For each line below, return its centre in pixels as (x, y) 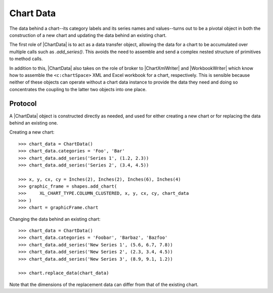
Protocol (23, 104)
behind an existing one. (34, 123)
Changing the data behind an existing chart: (55, 219)
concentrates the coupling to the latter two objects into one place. (78, 89)
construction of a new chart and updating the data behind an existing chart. (88, 35)
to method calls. (26, 59)
